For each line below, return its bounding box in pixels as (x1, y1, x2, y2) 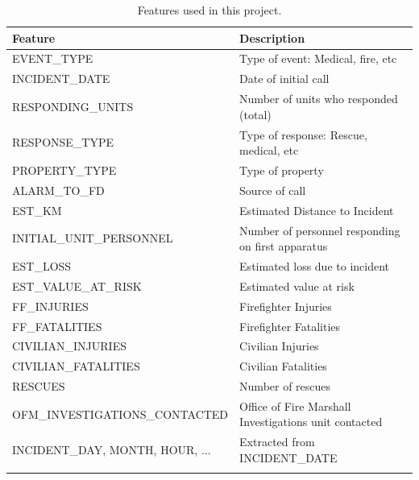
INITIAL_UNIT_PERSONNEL (12, 230, 173, 246)
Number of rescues (239, 378, 331, 395)
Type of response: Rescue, (239, 126, 367, 143)
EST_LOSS (12, 257, 72, 274)
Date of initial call (239, 70, 330, 87)
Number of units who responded (239, 90, 398, 107)
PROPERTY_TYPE (12, 162, 117, 178)
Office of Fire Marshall (239, 397, 351, 414)
